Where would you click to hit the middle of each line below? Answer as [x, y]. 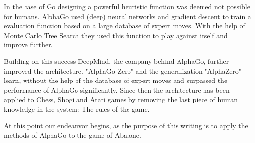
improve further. [28, 45]
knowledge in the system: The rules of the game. [77, 109]
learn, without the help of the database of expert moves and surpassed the [116, 80]
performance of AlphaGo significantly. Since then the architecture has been [117, 90]
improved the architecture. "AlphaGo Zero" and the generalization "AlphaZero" [123, 71]
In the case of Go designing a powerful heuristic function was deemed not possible [127, 6]
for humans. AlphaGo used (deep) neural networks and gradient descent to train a [127, 16]
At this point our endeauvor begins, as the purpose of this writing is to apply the [126, 125]
